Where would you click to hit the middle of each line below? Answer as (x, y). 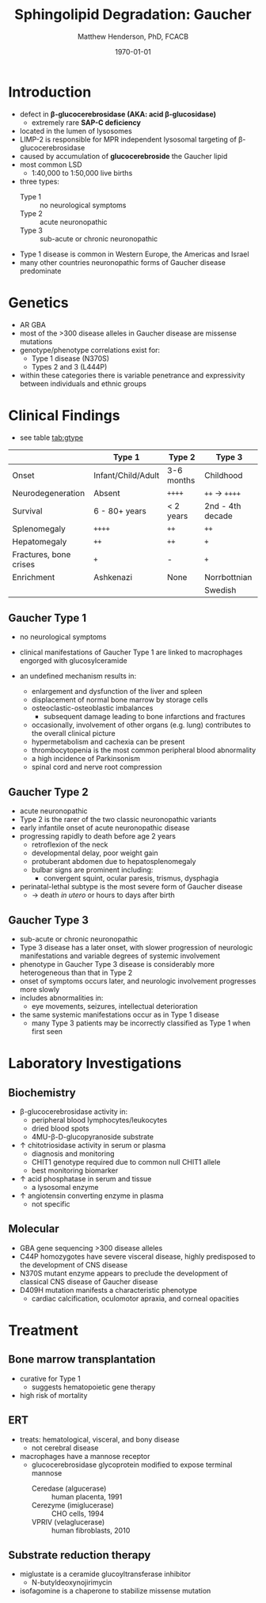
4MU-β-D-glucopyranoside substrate (93, 1137)
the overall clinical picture (74, 733)
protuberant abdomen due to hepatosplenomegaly (114, 862)
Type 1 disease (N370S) (70, 358)
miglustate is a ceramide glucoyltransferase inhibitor (105, 1574)
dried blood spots (60, 1128)
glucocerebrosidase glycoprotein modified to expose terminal (132, 1465)
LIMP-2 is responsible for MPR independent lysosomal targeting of (128, 139)
